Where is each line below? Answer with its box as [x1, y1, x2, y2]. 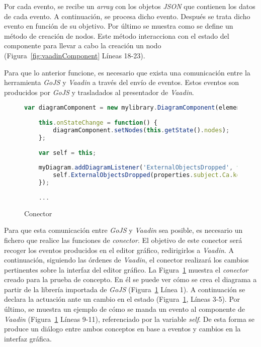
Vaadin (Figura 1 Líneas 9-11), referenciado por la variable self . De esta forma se [4, 313, 255, 324]
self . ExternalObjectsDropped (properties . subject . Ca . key [53, 171, 244, 179]
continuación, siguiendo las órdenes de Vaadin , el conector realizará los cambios [4, 254, 249, 265]
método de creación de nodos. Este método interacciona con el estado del [4, 30, 229, 41]
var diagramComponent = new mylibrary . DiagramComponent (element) [24, 104, 247, 112]
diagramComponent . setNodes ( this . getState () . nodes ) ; [53, 126, 230, 134]
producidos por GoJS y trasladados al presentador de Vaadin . [4, 86, 194, 97]
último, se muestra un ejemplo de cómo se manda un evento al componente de [4, 304, 245, 314]
